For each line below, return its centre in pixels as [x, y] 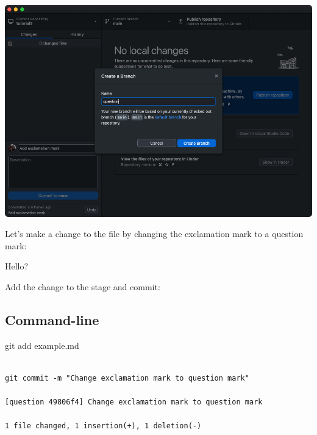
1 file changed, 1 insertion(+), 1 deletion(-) [103, 426]
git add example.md [42, 345]
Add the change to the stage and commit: [83, 286]
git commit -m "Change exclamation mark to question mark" [127, 378]
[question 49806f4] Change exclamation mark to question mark [134, 402]
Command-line [52, 319]
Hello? [17, 266]
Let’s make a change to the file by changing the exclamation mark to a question [154, 234]
